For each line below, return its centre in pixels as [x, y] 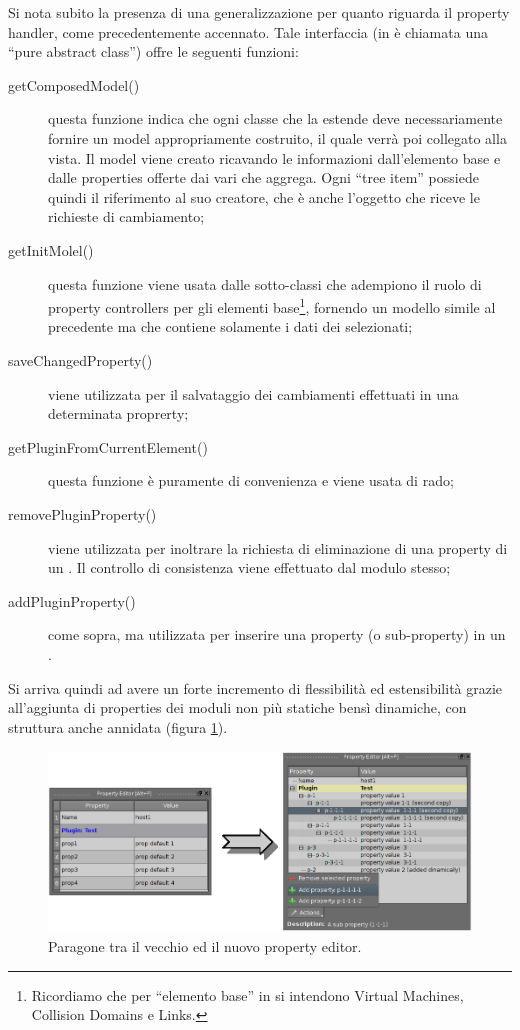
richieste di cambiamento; [126, 216]
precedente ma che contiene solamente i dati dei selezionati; [230, 326]
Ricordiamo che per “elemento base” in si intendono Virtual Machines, [247, 994]
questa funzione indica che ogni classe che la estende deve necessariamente [275, 118]
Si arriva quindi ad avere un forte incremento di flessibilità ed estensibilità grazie [255, 687]
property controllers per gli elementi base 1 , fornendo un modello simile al [272, 305]
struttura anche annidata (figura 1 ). [118, 726]
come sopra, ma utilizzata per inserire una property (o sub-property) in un [277, 634]
